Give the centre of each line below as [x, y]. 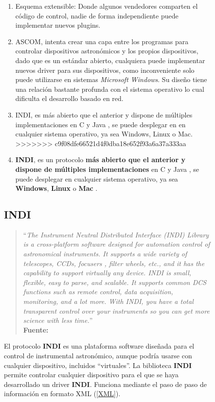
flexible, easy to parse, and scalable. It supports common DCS [115, 282]
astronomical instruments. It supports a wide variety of [105, 254]
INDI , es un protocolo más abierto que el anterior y [100, 159]
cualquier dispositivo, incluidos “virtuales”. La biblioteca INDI [98, 365]
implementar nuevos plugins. [58, 25]
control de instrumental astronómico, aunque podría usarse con [98, 356]
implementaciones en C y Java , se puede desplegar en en [100, 124]
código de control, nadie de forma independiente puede [97, 15]
